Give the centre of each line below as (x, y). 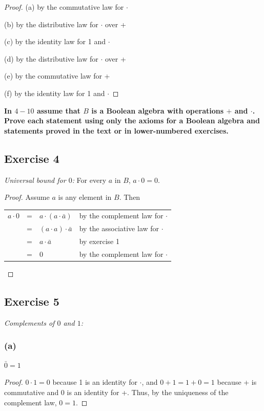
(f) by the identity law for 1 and (55, 93)
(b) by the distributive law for (51, 24)
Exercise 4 (32, 158)
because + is (237, 382)
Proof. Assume (27, 197)
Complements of (29, 322)
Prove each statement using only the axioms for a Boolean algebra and (132, 120)
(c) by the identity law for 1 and (55, 41)
